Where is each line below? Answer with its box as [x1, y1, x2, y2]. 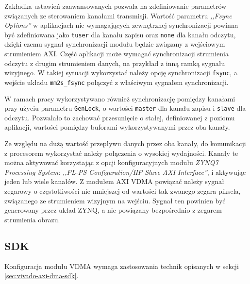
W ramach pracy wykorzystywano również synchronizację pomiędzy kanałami [4, 93, 235, 103]
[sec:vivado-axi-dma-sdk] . [4, 270, 79, 281]
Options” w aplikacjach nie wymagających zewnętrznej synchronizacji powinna [4, 20, 238, 30]
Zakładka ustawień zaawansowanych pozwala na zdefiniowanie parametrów [4, 1, 227, 11]
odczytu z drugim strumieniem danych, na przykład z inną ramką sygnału [4, 58, 225, 68]
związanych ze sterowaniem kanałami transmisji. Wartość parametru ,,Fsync [4, 10, 232, 20]
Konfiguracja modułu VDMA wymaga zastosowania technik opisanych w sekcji [4, 261, 239, 271]
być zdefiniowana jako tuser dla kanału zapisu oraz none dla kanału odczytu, [4, 29, 236, 39]
